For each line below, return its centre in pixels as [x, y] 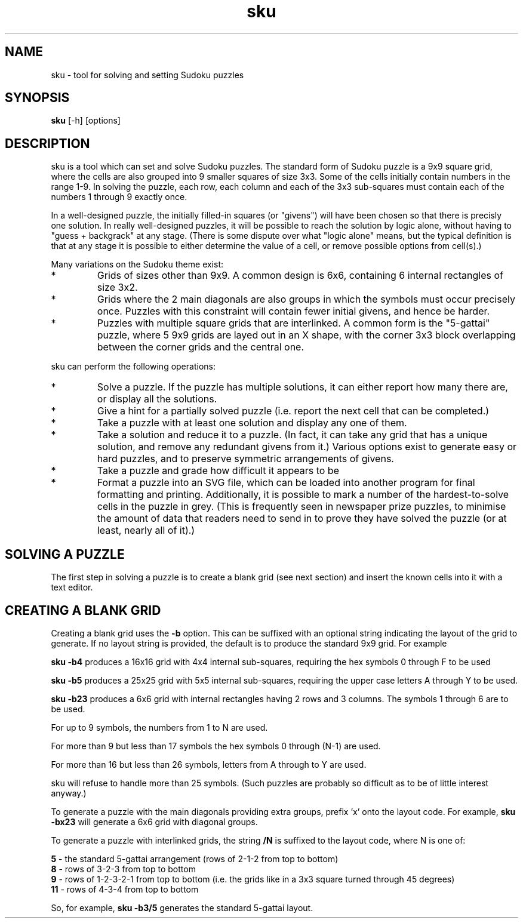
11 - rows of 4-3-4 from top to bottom [125, 889]
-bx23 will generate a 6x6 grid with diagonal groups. [154, 822]
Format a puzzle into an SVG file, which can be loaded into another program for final [286, 483]
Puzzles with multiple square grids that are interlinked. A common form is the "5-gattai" [293, 323]
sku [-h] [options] [86, 121]
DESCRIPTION [47, 143]
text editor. [72, 587]
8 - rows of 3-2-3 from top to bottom [123, 869]
